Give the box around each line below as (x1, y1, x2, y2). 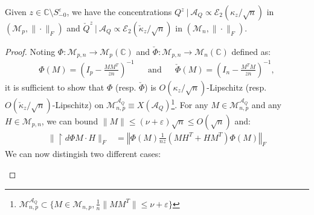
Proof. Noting (5, 45, 56, 57)
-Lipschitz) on (52, 98, 104, 111)
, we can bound (41, 114, 98, 127)
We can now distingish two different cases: (5, 147, 161, 160)
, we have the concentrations (66, 5, 172, 18)
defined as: (231, 45, 271, 57)
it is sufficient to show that (5, 80, 104, 93)
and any (251, 98, 281, 111)
